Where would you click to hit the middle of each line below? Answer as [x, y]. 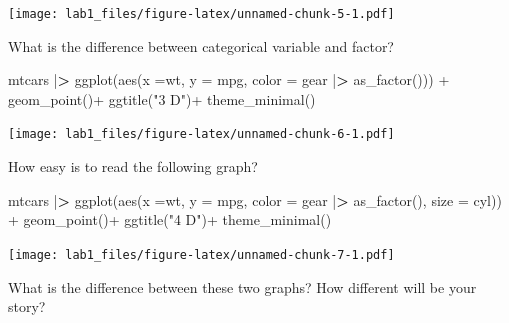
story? [27, 306]
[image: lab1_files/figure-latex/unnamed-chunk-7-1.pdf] [201, 254]
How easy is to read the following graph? [133, 166]
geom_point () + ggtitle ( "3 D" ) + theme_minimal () [162, 98]
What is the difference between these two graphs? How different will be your [242, 286]
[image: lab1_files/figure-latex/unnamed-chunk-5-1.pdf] [201, 14]
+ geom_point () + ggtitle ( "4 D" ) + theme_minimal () [170, 219]
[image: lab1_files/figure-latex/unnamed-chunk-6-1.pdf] [201, 134]
